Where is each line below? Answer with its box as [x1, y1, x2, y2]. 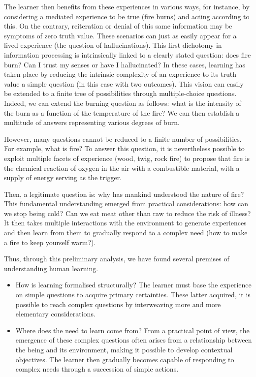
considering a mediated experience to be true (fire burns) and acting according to [4, 11, 250, 21]
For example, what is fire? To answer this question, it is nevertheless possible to [4, 143, 245, 154]
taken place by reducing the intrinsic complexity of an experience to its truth [4, 69, 237, 79]
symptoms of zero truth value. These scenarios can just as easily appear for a [4, 30, 237, 40]
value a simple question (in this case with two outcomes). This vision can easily [4, 78, 244, 89]
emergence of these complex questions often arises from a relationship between [15, 335, 252, 345]
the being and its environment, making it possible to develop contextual [15, 345, 233, 354]
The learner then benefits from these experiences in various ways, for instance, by [4, 1, 250, 11]
